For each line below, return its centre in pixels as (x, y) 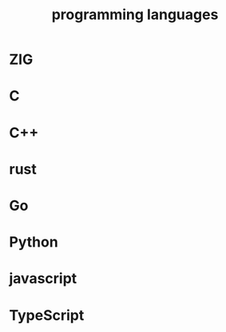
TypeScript (47, 315)
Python (34, 242)
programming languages (135, 15)
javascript (43, 279)
